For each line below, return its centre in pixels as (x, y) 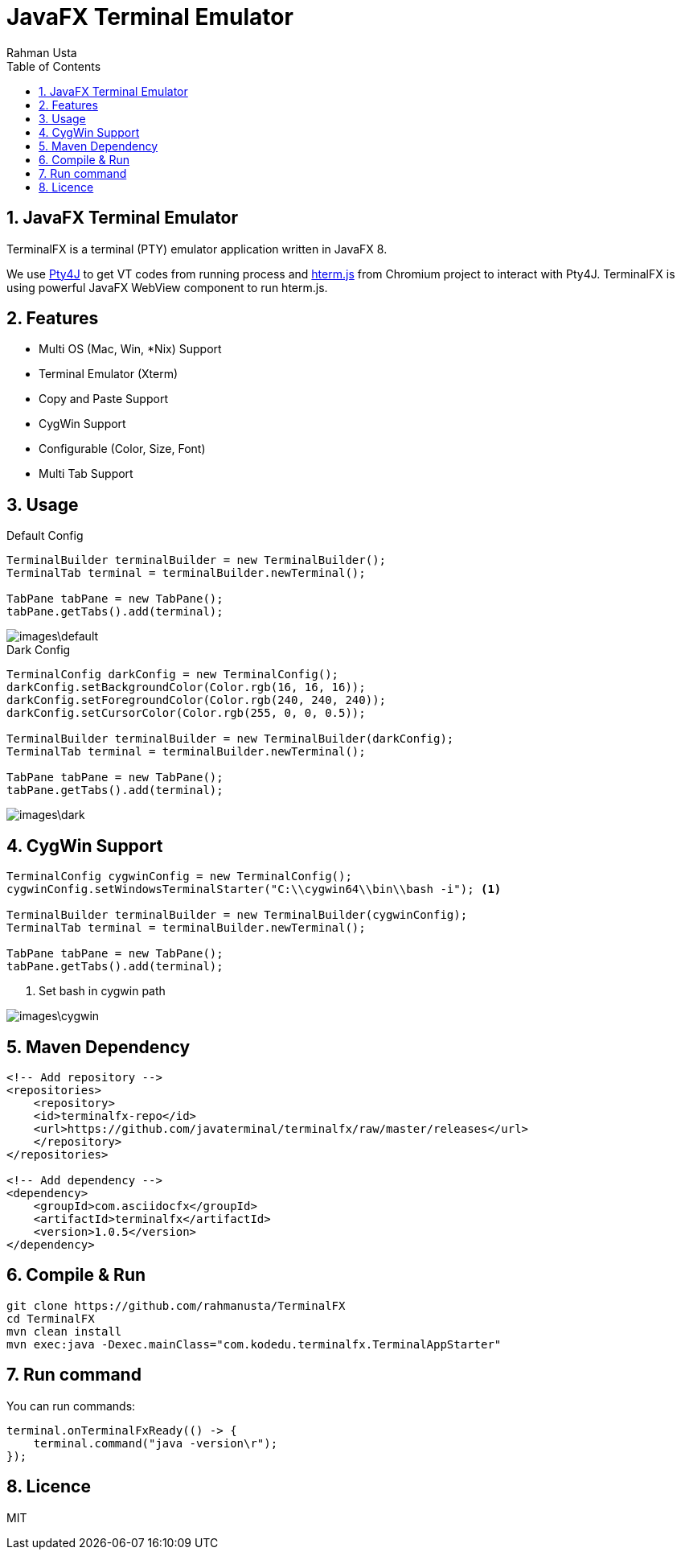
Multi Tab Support (86, 474)
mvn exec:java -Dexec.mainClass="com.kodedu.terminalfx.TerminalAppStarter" (254, 1344)
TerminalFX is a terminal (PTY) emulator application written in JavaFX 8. (197, 249)
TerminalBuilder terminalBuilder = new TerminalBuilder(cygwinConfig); (237, 915)
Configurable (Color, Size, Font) (122, 449)
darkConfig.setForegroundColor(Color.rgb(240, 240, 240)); (197, 700)
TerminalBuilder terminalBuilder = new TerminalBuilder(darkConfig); (230, 739)
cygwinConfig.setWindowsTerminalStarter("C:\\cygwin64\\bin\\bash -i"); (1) (254, 889)
